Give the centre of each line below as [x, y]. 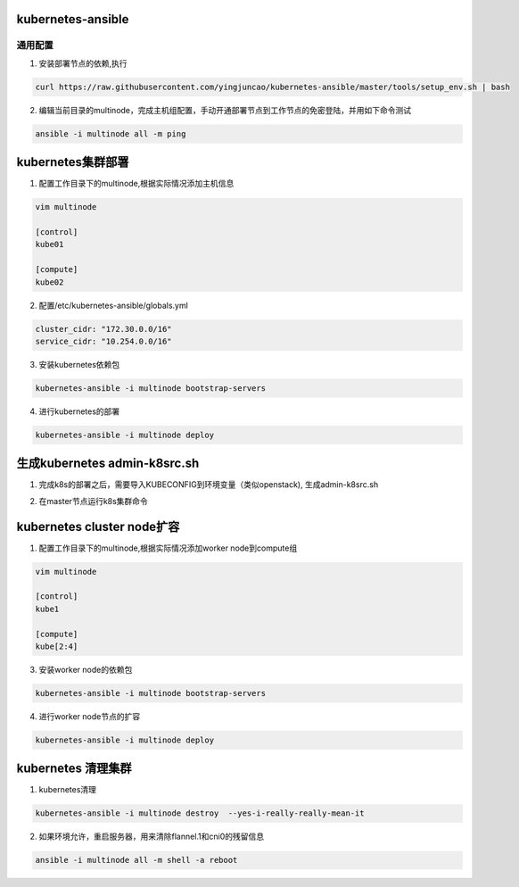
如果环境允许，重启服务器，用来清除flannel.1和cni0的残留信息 [152, 837]
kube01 [49, 245]
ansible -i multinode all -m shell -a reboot [136, 860]
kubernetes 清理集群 [74, 769]
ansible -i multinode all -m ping [111, 133]
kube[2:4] [57, 646]
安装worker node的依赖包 [86, 669]
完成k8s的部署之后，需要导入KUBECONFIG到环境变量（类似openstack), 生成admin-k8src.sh [209, 485]
